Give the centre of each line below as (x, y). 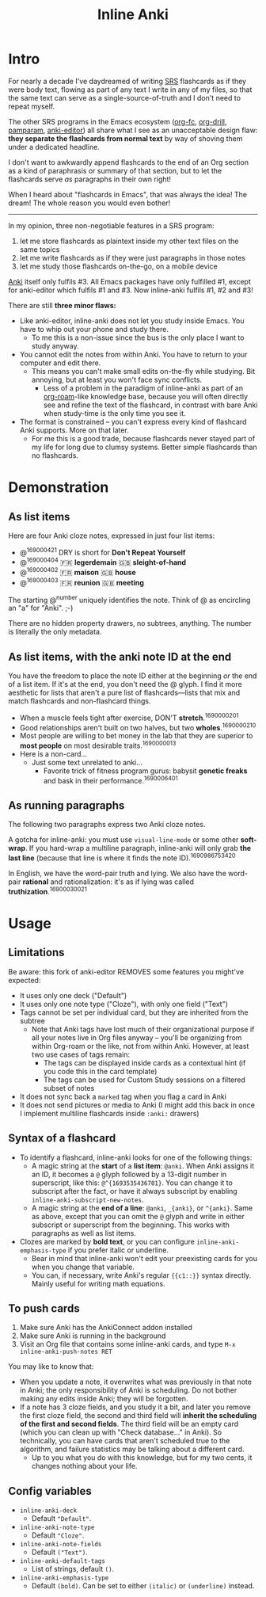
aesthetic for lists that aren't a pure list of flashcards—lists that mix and (124, 693)
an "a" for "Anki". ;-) (41, 608)
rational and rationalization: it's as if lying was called (108, 882)
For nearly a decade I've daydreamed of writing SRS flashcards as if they (127, 81)
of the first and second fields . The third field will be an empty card (129, 1424)
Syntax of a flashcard (62, 1138)
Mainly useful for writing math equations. (98, 1283)
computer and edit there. (60, 363)
